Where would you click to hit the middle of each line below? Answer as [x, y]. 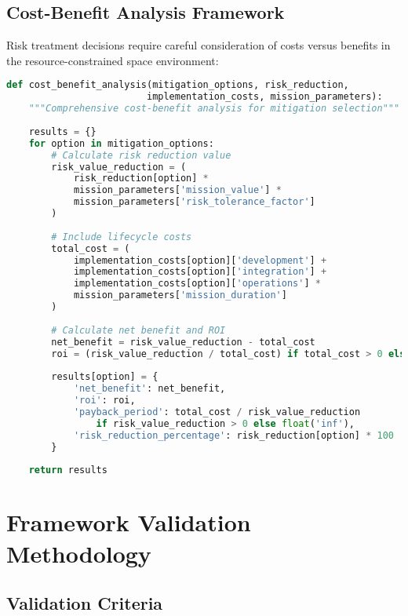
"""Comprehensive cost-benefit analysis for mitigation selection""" [214, 109]
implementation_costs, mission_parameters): [264, 97]
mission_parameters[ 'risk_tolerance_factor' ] [194, 202]
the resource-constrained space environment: [113, 60]
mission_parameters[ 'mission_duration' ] [180, 295]
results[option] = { [105, 377]
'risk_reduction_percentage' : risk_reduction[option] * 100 [234, 435]
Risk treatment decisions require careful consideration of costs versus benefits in [199, 45]
